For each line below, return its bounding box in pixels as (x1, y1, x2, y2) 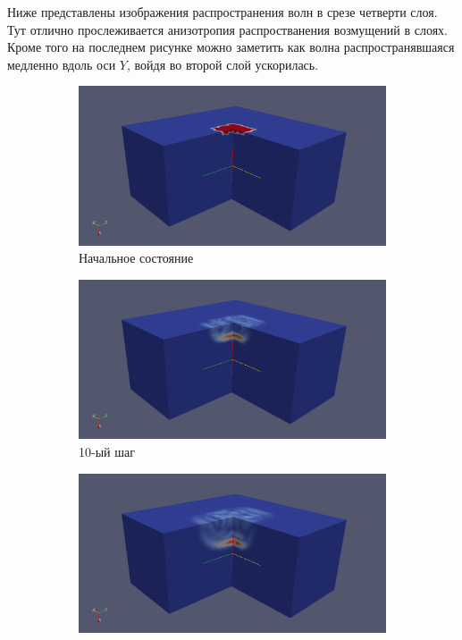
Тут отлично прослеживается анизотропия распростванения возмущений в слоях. (7, 20, 449, 38)
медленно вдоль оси (7, 55, 116, 73)
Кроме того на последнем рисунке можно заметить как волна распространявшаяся (7, 38, 455, 56)
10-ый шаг (79, 442, 135, 460)
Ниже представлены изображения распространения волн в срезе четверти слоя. (7, 3, 438, 21)
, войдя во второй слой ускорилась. (126, 55, 319, 73)
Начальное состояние (79, 248, 194, 267)
